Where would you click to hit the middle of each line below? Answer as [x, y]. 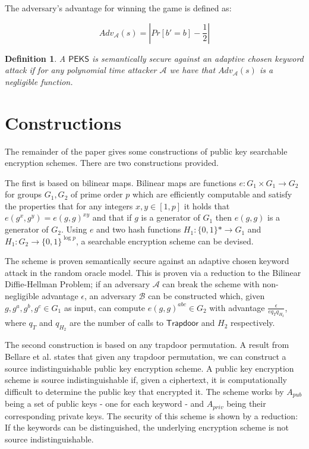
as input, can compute [105, 307]
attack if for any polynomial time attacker [81, 70]
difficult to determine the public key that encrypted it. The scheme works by [144, 391]
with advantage [237, 307]
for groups [23, 194]
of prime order [97, 194]
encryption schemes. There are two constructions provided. [112, 163]
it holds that [207, 205]
